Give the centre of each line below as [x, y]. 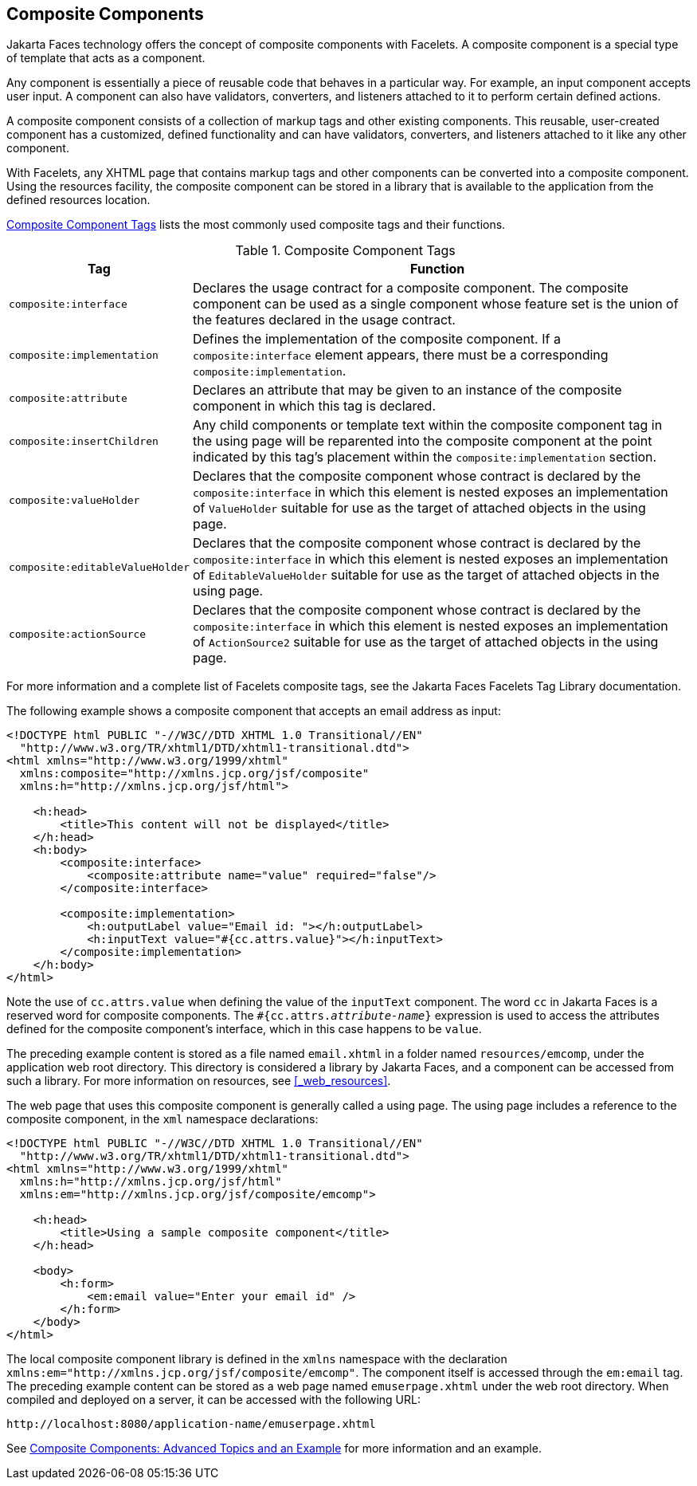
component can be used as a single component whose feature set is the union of [435, 304]
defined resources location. [78, 200]
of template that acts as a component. [106, 58]
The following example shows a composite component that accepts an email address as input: [254, 711]
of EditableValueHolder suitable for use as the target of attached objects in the [426, 575]
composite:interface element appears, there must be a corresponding [400, 355]
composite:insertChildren [84, 441]
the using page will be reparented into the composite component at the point [422, 441]
